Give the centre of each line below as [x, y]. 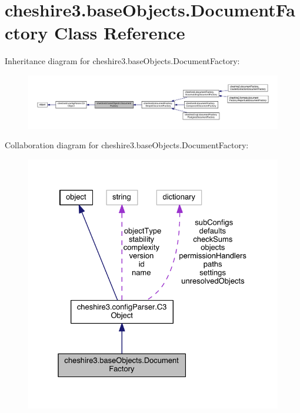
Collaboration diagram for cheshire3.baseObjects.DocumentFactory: [127, 145]
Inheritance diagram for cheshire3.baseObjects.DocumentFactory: [122, 61]
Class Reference [119, 33]
